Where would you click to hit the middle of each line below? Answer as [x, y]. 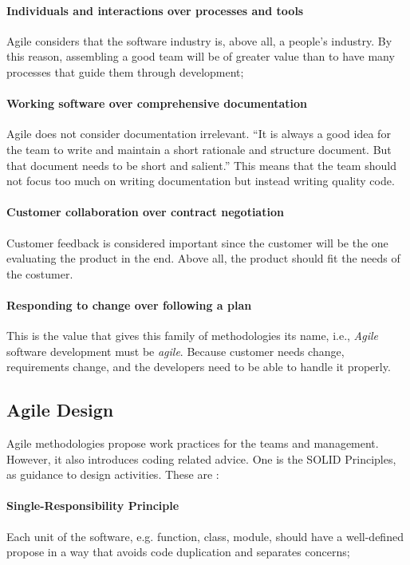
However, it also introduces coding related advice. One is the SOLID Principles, [201, 458]
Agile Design [60, 410]
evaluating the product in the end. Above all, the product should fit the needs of [203, 258]
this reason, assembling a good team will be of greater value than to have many [201, 56]
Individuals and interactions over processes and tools [155, 10]
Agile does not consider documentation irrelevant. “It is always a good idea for [199, 134]
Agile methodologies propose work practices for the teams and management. [193, 443]
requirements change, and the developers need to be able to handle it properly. [199, 367]
